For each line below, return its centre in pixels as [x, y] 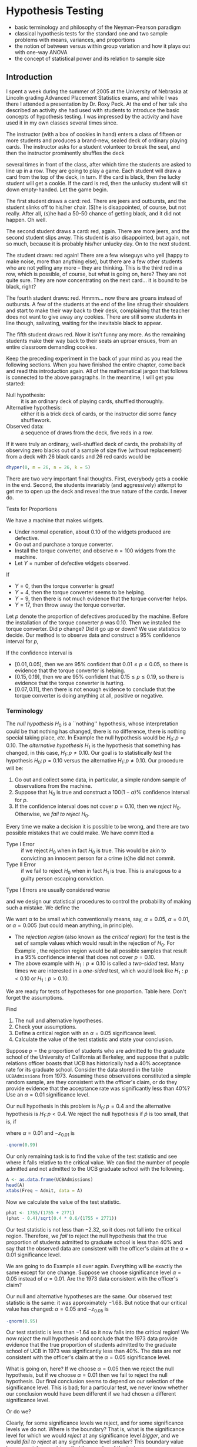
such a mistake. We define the [43, 908]
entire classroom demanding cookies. [51, 347]
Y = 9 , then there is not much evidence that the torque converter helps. [101, 598]
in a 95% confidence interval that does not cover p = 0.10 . [85, 957]
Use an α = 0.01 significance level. [48, 1095]
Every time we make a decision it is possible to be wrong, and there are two [98, 827]
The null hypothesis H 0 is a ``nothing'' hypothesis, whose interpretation [92, 724]
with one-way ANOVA [41, 52]
